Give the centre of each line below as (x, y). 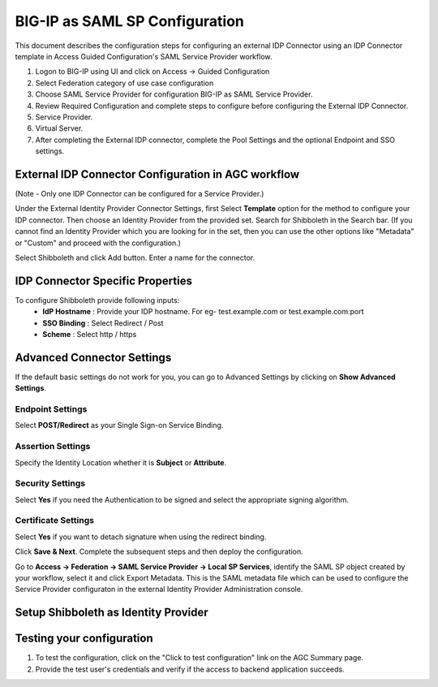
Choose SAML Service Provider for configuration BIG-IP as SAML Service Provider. (174, 94)
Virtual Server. (59, 128)
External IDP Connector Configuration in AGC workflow (157, 174)
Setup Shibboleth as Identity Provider (112, 613)
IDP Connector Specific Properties (103, 281)
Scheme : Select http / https (90, 334)
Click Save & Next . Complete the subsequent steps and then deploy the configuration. (159, 551)
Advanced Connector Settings (93, 357)
